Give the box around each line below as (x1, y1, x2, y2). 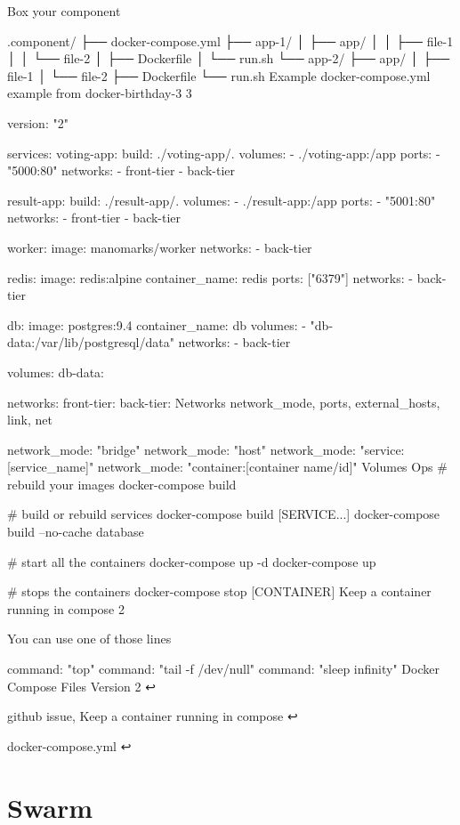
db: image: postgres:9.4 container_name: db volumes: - (7, 315, 306, 334)
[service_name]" (7, 457, 94, 476)
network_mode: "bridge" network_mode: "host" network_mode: (7, 440, 356, 458)
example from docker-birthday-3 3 (7, 84, 192, 102)
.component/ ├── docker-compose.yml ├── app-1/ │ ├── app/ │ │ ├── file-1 (7, 31, 454, 50)
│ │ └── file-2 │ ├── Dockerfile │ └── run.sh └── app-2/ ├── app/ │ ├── (7, 49, 450, 68)
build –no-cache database (7, 522, 144, 541)
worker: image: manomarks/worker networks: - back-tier (7, 238, 312, 256)
